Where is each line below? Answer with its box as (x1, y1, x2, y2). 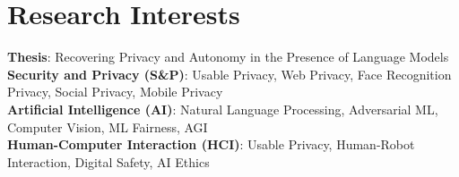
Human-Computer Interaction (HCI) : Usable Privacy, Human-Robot (7, 135, 415, 154)
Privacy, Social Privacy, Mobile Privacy (7, 82, 223, 101)
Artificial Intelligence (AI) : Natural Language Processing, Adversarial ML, (7, 99, 438, 118)
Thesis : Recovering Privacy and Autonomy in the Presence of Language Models (7, 47, 449, 66)
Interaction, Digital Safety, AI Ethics (7, 152, 210, 171)
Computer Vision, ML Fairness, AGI (7, 117, 208, 136)
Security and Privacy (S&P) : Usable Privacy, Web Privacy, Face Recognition (7, 64, 452, 83)
